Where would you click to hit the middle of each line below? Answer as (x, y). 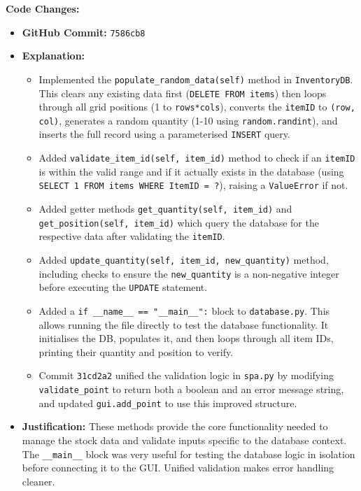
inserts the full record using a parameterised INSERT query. (164, 134)
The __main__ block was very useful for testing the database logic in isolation (189, 454)
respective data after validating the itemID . (132, 236)
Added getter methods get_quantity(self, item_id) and (165, 209)
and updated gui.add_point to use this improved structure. (168, 403)
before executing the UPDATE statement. (123, 287)
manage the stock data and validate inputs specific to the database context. (184, 440)
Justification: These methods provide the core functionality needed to (175, 426)
